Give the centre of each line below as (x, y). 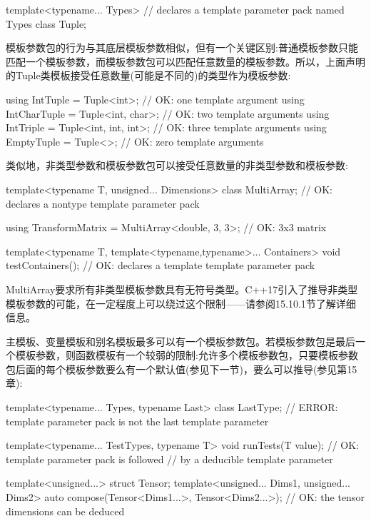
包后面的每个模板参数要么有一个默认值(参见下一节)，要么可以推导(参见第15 (182, 369)
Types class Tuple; (46, 23)
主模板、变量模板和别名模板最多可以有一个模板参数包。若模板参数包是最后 (181, 341)
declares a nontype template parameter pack (103, 203)
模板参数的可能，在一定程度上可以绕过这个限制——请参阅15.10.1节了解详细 (181, 303)
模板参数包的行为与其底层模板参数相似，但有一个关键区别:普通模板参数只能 (182, 47)
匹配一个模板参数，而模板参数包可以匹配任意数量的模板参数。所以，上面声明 (185, 61)
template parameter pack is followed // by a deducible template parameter (169, 459)
